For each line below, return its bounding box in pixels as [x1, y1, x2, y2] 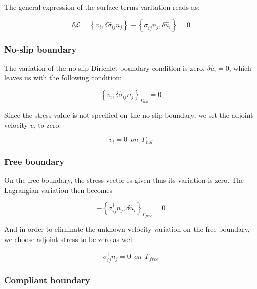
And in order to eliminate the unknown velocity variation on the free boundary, [4, 224, 250, 234]
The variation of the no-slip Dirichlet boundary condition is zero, [4, 62, 205, 73]
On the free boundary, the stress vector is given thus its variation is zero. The [4, 175, 244, 185]
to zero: [38, 119, 61, 130]
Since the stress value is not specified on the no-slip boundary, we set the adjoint [4, 110, 253, 120]
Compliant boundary [4, 273, 90, 286]
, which [229, 62, 251, 73]
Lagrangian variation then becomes [4, 184, 113, 195]
